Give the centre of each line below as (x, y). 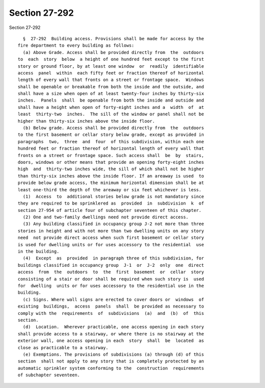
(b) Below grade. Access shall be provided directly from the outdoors (113, 128)
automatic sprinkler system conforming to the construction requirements (111, 368)
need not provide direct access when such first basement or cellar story (111, 238)
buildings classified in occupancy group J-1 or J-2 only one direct (111, 265)
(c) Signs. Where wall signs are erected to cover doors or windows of (113, 299)
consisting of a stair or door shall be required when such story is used (111, 279)
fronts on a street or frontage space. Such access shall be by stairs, (111, 155)
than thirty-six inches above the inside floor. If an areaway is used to (111, 176)
